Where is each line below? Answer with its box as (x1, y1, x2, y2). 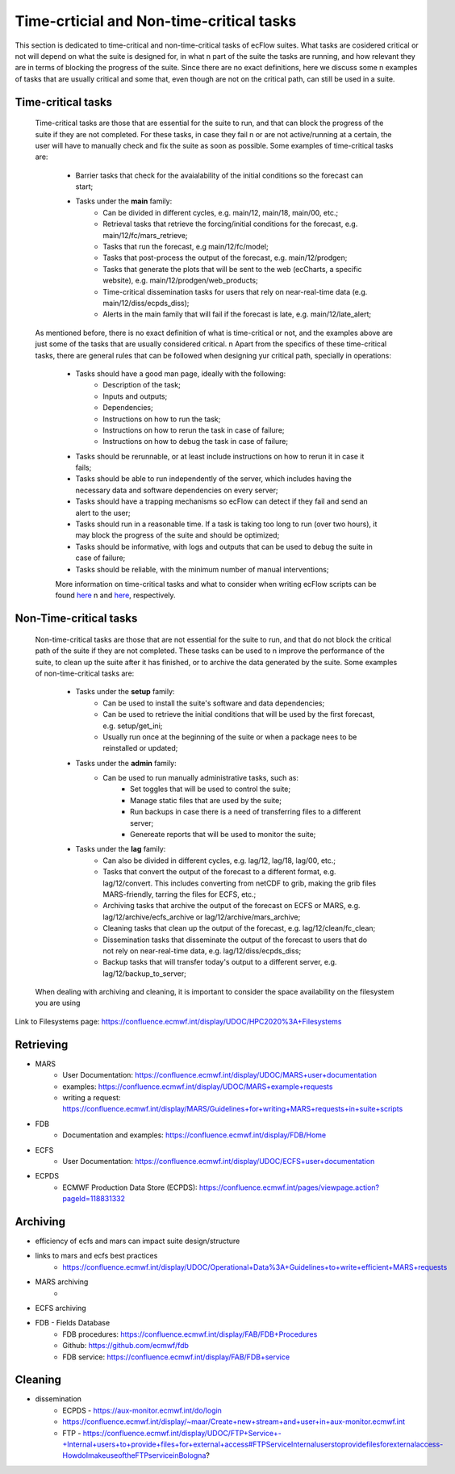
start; (75, 182, 94, 191)
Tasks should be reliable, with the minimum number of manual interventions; (75, 564, 329, 574)
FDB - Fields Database (35, 1318, 111, 1328)
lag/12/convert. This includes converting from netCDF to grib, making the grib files (102, 878, 377, 888)
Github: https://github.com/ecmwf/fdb (62, 1341, 190, 1350)
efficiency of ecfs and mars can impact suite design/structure (35, 1236, 240, 1246)
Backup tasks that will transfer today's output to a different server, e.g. (102, 957, 337, 967)
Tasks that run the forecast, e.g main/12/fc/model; (102, 242, 269, 252)
